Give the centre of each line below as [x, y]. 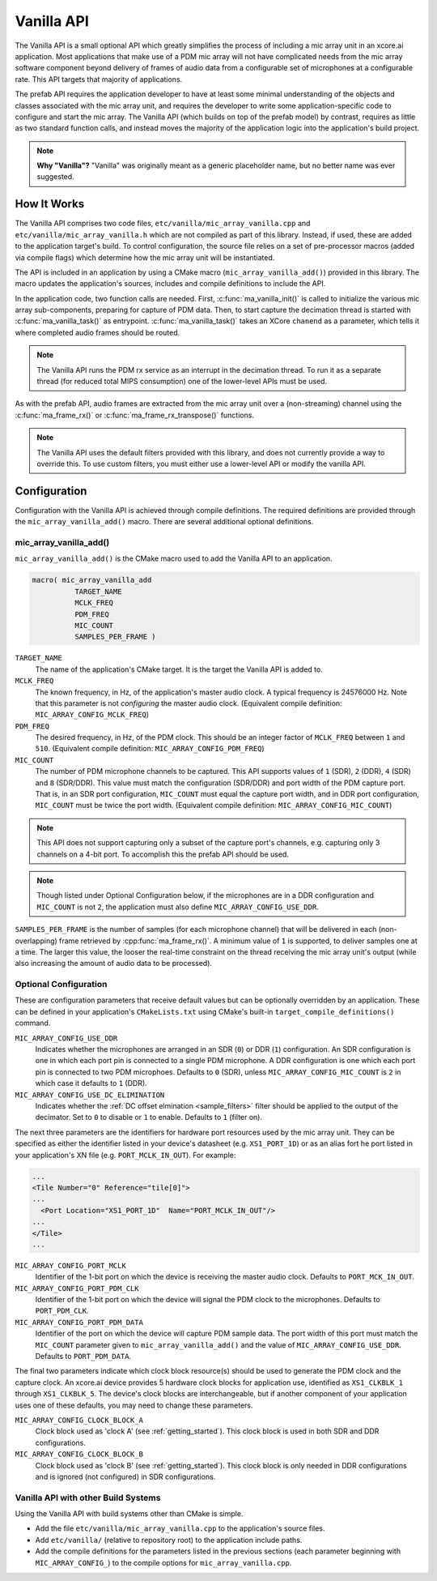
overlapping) [36, 941]
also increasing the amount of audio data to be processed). [114, 964]
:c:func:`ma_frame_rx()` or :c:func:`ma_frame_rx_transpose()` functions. [135, 415]
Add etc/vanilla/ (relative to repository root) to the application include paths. [169, 1540]
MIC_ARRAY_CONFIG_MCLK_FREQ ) [92, 715]
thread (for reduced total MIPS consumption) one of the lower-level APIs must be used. [182, 382]
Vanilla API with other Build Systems [88, 1498]
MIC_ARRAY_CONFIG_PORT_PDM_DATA [79, 1322]
